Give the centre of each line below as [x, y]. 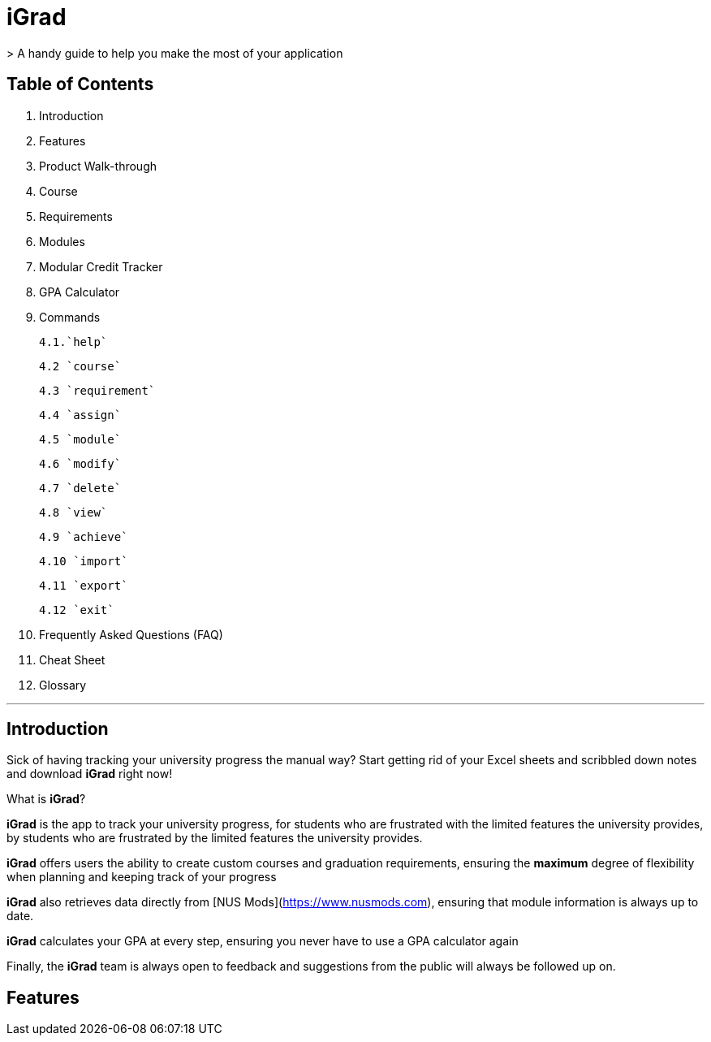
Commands [70, 317]
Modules [62, 241]
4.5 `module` [80, 439]
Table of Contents [80, 84]
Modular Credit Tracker [101, 266]
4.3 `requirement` [97, 390]
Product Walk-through [98, 166]
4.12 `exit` [77, 610]
